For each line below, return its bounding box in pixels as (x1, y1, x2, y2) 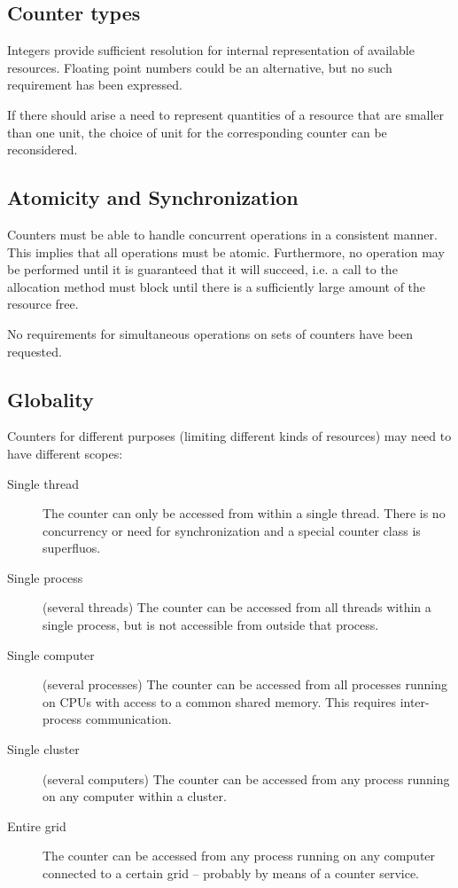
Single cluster (7, 740, 80, 758)
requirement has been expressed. (7, 75, 182, 94)
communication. (85, 710, 172, 728)
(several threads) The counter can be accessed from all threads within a (43, 598, 431, 617)
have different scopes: (7, 444, 123, 462)
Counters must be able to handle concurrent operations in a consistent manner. (7, 224, 438, 243)
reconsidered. (7, 140, 78, 159)
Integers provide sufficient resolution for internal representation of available (7, 41, 415, 59)
